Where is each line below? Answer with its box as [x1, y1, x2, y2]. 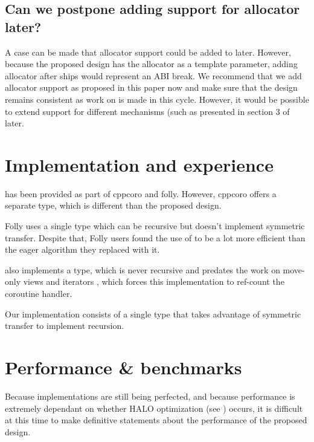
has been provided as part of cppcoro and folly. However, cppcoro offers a [5, 187, 277, 200]
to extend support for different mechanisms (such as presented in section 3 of [5, 105, 290, 117]
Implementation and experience [5, 152, 274, 177]
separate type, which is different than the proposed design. [5, 199, 222, 212]
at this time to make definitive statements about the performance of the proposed [5, 414, 307, 426]
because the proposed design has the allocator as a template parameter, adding [5, 57, 298, 70]
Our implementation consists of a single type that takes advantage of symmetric [5, 307, 301, 320]
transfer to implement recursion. [5, 319, 124, 332]
